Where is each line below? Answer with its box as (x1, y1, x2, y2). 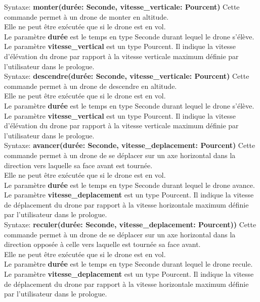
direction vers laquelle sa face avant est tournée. (4, 160, 153, 170)
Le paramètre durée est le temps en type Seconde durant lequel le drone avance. (4, 179, 255, 190)
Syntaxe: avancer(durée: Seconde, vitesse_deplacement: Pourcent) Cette (4, 140, 255, 150)
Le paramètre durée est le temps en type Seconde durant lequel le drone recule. (4, 259, 253, 269)
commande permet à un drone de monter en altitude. (4, 11, 169, 22)
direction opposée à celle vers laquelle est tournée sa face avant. (4, 239, 201, 249)
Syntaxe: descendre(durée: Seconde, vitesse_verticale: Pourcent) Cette (4, 71, 249, 81)
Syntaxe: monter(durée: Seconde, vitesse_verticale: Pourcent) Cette (4, 2, 240, 12)
